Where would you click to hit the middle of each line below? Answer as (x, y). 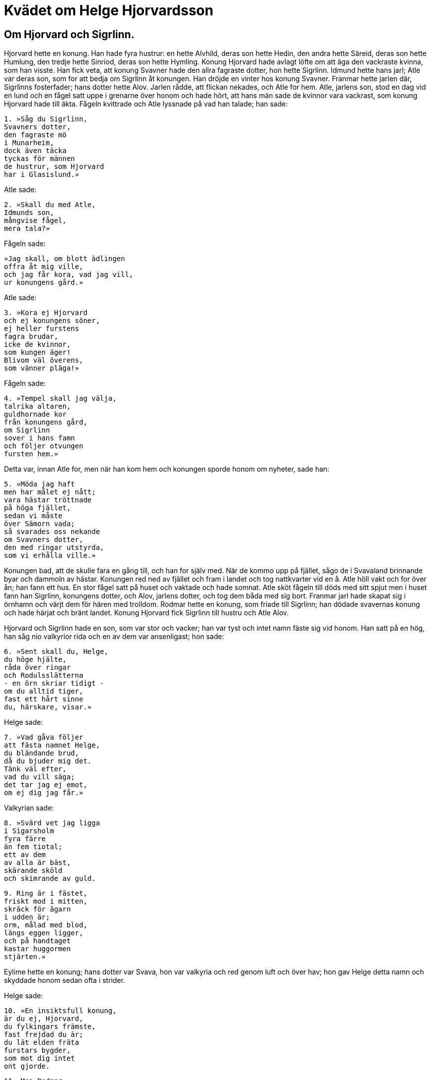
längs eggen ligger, (44, 933)
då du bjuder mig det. (48, 761)
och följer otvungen (44, 446)
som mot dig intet (40, 1058)
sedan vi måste (33, 516)
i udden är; (27, 917)
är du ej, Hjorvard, (44, 1019)
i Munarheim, (29, 143)
